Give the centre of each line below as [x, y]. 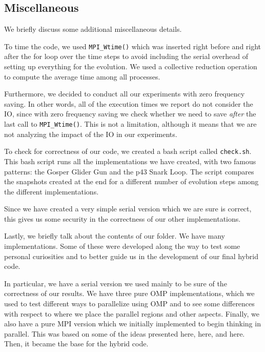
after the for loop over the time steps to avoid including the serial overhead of [126, 56]
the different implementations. [52, 191]
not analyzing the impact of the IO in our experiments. [91, 134]
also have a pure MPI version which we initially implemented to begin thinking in [132, 324]
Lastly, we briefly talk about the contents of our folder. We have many [115, 236]
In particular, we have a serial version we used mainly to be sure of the [116, 283]
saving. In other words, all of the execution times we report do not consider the [129, 103]
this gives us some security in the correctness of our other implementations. [123, 218]
